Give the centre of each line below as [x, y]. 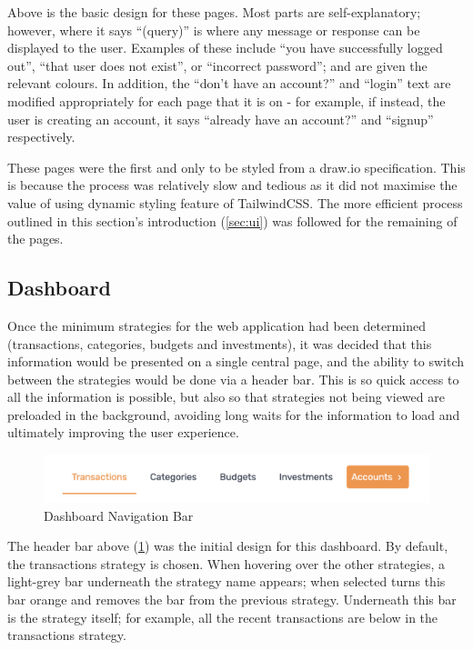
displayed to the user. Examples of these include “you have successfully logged [225, 48]
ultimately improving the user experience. [123, 432]
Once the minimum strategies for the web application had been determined [216, 325]
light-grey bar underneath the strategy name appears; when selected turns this [226, 581]
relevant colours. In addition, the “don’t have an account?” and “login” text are [229, 83]
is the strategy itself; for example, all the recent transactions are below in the [223, 617]
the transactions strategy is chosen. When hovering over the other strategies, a [226, 563]
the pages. [35, 239]
